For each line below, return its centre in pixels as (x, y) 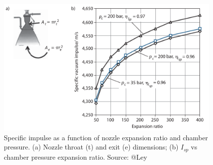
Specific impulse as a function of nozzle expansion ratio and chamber (106, 137)
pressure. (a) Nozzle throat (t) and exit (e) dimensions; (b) (91, 147)
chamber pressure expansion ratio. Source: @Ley (76, 157)
